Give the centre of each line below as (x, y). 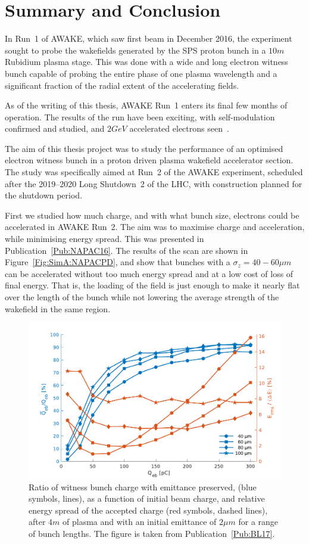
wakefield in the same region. (58, 308)
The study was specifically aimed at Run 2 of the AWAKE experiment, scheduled (154, 172)
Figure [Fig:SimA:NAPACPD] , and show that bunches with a (118, 262)
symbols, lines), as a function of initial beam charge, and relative (147, 498)
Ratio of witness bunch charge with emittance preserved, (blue (143, 487)
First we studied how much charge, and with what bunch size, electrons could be (152, 215)
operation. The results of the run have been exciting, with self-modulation (140, 116)
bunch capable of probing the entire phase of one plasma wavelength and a (141, 73)
